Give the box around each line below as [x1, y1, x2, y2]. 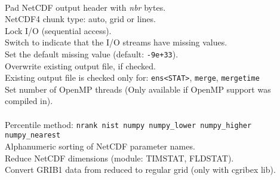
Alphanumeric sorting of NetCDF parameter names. [5, 139, 195, 152]
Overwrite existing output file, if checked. [5, 59, 156, 72]
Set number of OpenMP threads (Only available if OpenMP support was [5, 83, 271, 95]
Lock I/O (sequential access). [5, 24, 112, 36]
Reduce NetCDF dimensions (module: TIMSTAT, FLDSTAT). [5, 151, 234, 164]
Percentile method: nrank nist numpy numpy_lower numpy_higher [5, 118, 252, 130]
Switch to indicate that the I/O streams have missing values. [5, 36, 227, 48]
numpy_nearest [5, 131, 61, 140]
